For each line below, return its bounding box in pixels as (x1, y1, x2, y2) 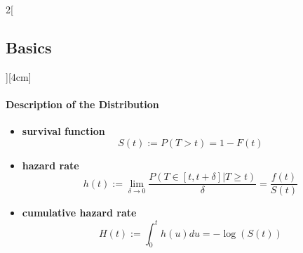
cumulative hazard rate (22, 205, 137, 220)
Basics (6, 36, 52, 58)
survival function (22, 124, 105, 138)
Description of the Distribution (6, 96, 159, 111)
